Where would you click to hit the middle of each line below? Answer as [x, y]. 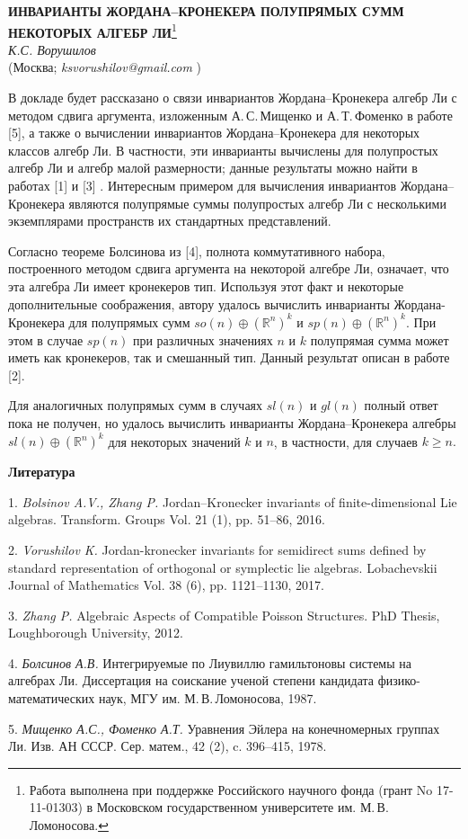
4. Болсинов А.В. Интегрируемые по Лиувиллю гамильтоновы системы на [210, 662]
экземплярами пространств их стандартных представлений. [170, 221]
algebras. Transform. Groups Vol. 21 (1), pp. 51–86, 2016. [167, 519]
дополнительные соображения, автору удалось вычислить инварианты [199, 303]
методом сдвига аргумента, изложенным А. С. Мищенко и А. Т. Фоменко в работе [230, 115]
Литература [42, 472]
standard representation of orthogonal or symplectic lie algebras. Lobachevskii [223, 567]
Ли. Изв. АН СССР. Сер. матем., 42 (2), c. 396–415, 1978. [168, 746]
